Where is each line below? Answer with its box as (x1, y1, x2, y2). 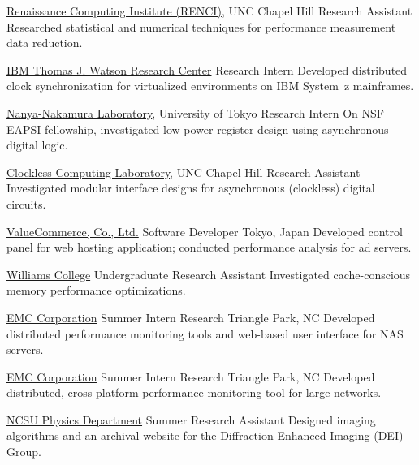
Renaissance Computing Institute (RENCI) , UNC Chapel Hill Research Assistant (6, 2, 413, 19)
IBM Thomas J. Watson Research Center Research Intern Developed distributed (6, 61, 408, 78)
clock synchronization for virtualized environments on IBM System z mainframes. (6, 77, 414, 94)
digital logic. (6, 136, 68, 153)
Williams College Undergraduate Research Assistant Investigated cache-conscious (6, 265, 411, 282)
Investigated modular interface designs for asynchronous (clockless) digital (6, 179, 375, 196)
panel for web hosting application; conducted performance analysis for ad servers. (6, 239, 412, 256)
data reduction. (6, 34, 83, 51)
